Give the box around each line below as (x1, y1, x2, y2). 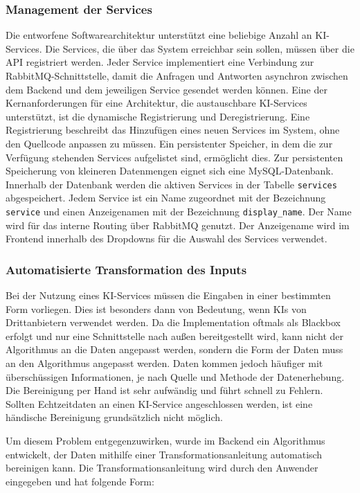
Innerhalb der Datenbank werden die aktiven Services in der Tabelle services (6, 177, 337, 191)
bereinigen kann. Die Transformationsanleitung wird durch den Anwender (6, 460, 318, 475)
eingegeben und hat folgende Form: (6, 474, 154, 488)
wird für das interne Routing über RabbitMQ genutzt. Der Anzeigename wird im (6, 217, 350, 232)
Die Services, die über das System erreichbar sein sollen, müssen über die (45, 41, 354, 55)
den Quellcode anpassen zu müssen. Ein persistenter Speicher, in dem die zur (6, 136, 333, 150)
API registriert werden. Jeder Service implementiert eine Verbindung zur (6, 55, 314, 69)
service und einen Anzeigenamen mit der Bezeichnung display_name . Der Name (6, 204, 352, 218)
